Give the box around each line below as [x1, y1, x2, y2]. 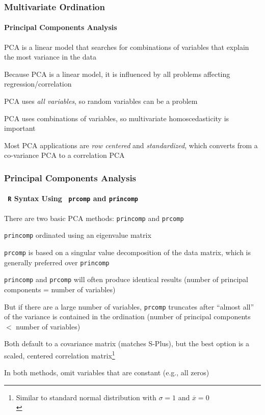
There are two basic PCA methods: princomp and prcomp [4, 212, 184, 223]
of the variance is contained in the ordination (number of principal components [4, 311, 251, 322]
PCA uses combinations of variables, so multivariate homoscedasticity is [4, 113, 229, 123]
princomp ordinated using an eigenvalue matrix [4, 230, 151, 240]
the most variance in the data [4, 51, 96, 62]
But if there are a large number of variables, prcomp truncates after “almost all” [4, 301, 254, 312]
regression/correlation [4, 78, 72, 89]
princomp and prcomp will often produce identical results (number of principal [4, 274, 248, 285]
